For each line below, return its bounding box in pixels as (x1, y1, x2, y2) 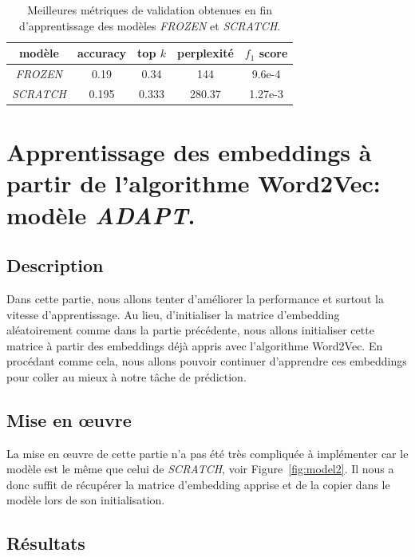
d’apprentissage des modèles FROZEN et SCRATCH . (19, 17, 281, 34)
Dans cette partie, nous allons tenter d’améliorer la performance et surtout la (6, 290, 384, 306)
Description (6, 253, 104, 278)
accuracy (77, 45, 127, 61)
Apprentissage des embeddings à (6, 136, 372, 168)
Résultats (6, 531, 85, 555)
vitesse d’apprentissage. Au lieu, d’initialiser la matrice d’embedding (6, 306, 340, 322)
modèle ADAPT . (6, 198, 196, 231)
